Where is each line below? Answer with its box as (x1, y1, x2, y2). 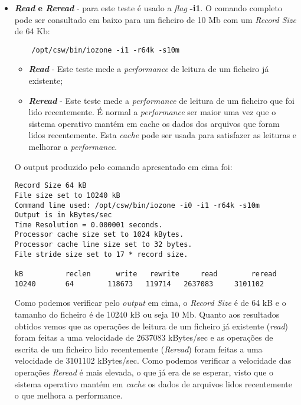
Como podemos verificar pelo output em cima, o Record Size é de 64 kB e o (14, 296, 286, 309)
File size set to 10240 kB (14, 191, 120, 200)
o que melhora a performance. (14, 389, 123, 401)
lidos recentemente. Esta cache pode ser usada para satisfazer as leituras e (28, 129, 297, 141)
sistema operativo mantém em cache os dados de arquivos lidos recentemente (14, 377, 292, 390)
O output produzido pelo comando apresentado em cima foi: (14, 160, 233, 172)
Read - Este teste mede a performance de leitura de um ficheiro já (28, 63, 269, 75)
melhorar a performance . (28, 141, 117, 152)
